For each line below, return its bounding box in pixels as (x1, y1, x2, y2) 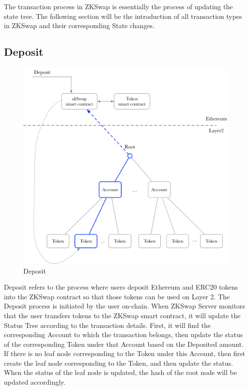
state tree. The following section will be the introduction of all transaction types (4, 11, 242, 21)
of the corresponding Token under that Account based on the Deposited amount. (4, 339, 244, 349)
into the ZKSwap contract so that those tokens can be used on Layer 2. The (4, 291, 230, 301)
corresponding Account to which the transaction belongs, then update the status (4, 329, 243, 340)
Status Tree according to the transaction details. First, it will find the (4, 320, 211, 330)
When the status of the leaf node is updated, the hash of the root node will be (4, 367, 237, 377)
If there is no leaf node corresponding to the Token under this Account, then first (4, 348, 245, 358)
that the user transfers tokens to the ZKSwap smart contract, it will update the (4, 310, 241, 320)
